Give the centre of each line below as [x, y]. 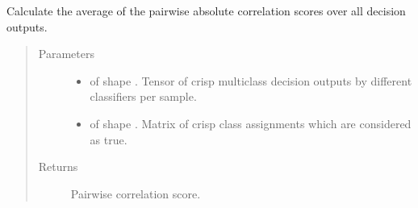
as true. [109, 139]
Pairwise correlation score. [136, 193]
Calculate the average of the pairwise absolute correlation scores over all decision [206, 10]
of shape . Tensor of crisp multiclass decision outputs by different [251, 80]
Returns [58, 166]
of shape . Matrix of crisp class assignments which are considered [251, 123]
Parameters [66, 54]
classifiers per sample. [143, 96]
